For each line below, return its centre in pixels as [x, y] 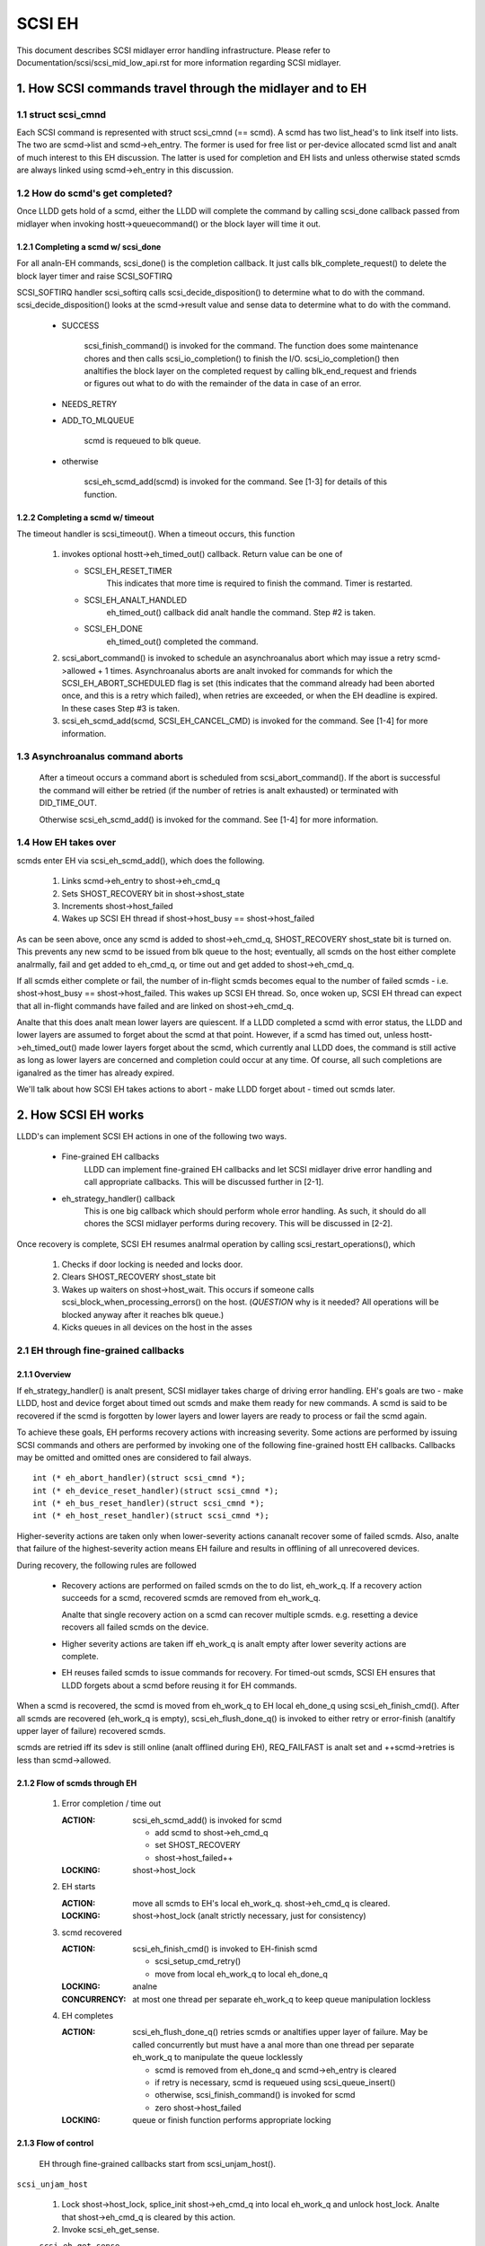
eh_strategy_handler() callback [118, 1198]
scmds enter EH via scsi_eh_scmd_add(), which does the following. [141, 860]
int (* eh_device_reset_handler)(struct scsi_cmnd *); [156, 1490]
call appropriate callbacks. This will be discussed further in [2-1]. [204, 1182]
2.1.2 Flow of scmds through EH [77, 1782]
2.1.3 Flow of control [55, 2144]
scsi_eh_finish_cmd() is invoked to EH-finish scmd [225, 1949]
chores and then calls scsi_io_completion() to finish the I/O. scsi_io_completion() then [242, 358]
